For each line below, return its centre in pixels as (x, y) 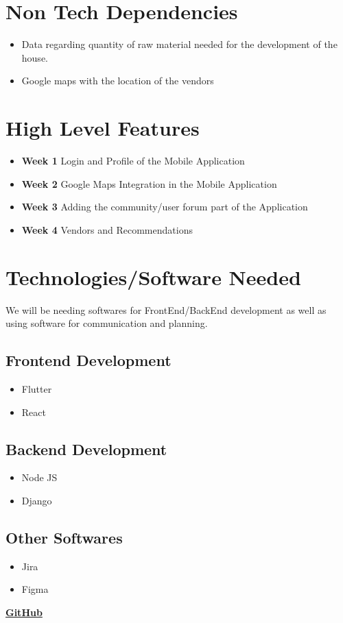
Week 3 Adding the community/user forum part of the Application (165, 207)
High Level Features (103, 128)
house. (35, 57)
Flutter (37, 388)
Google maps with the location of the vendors (118, 81)
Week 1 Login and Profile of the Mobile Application (133, 161)
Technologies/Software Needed (153, 277)
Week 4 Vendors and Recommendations (107, 229)
